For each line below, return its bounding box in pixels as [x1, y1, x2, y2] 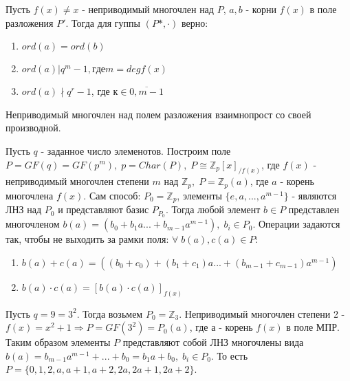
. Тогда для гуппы [65, 15, 140, 30]
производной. [6, 120, 61, 135]
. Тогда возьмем [76, 306, 143, 320]
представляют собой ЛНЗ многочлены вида [122, 335, 304, 349]
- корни [245, 2, 276, 16]
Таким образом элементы [6, 335, 111, 349]
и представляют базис [58, 202, 149, 217]
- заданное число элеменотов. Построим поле [41, 143, 231, 157]
